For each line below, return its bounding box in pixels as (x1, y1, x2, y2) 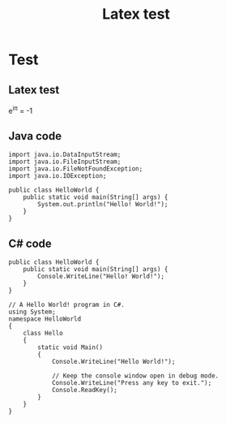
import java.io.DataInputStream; (8, 151, 122, 159)
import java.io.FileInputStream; (8, 158, 122, 166)
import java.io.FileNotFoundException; (8, 165, 143, 173)
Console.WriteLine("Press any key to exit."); (51, 379, 212, 387)
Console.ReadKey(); (51, 386, 117, 395)
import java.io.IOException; (8, 172, 107, 180)
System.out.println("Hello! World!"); (37, 201, 168, 209)
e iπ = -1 (8, 105, 33, 115)
